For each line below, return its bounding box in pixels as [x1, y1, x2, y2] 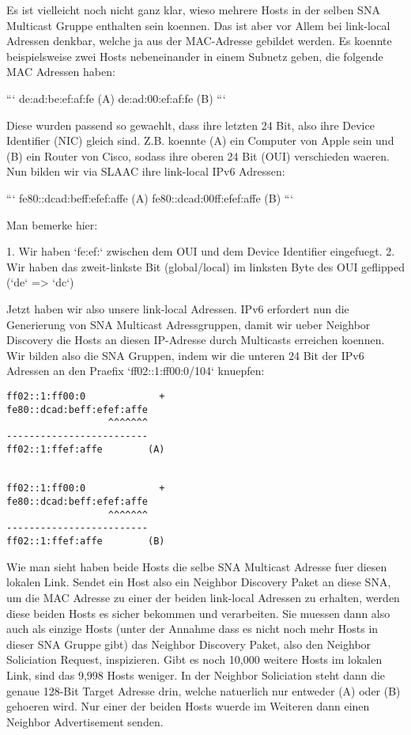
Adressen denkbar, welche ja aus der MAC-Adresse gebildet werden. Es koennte [6, 32, 392, 49]
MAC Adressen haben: [6, 63, 115, 80]
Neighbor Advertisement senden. [6, 713, 164, 729]
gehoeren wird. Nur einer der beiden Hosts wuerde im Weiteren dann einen [6, 698, 370, 714]
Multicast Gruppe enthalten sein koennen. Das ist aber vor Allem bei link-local [6, 17, 390, 33]
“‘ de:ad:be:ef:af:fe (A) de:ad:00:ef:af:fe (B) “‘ [6, 89, 226, 106]
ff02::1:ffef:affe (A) [6, 443, 165, 455]
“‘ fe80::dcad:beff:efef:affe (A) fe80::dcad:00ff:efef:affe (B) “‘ [6, 189, 294, 206]
